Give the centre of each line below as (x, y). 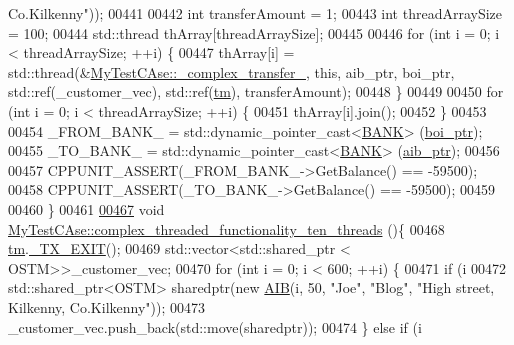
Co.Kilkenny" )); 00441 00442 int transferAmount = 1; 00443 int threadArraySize (255, 13)
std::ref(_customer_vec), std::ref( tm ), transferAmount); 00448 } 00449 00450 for (256, 91)
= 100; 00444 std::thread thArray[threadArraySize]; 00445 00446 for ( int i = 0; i (254, 32)
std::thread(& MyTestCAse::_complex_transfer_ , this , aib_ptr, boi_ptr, (231, 71)
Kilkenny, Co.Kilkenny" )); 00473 (107, 306)
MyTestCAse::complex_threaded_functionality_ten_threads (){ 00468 (226, 228)
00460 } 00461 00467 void (86, 208)
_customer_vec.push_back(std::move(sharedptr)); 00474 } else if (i (215, 326)
